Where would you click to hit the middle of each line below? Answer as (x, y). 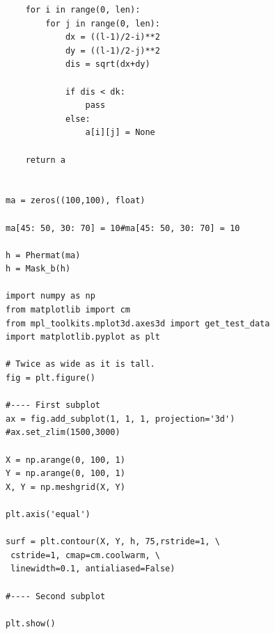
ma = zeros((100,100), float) (76, 201)
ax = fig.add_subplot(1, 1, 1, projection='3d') (120, 419)
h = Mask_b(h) (38, 269)
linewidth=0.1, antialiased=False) (93, 569)
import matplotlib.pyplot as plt (83, 337)
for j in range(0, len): (103, 23)
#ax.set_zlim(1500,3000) (63, 433)
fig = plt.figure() (50, 378)
